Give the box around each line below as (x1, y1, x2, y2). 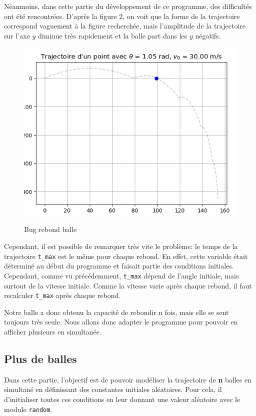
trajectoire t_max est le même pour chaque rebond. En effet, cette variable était (4, 250, 248, 261)
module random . (4, 403, 52, 414)
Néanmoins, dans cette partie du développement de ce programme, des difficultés (4, 1, 252, 11)
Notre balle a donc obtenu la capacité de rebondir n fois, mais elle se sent (4, 306, 229, 317)
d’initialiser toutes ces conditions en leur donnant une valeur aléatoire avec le (4, 393, 240, 404)
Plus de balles (4, 350, 77, 366)
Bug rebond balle (24, 224, 77, 234)
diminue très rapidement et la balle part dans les (38, 30, 187, 40)
